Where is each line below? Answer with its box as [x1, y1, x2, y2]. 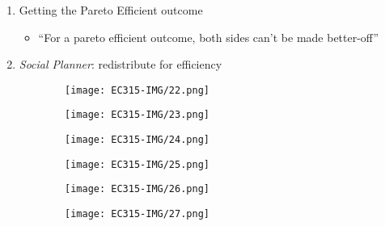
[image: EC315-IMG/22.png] [65, 84, 209, 96]
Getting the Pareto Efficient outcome [19, 2, 203, 18]
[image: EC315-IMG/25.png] [65, 158, 209, 170]
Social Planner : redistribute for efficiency [19, 56, 222, 73]
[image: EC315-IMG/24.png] [65, 134, 209, 146]
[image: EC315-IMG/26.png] [65, 183, 209, 195]
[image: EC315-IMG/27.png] [65, 208, 209, 220]
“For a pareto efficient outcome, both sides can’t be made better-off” [38, 28, 379, 45]
